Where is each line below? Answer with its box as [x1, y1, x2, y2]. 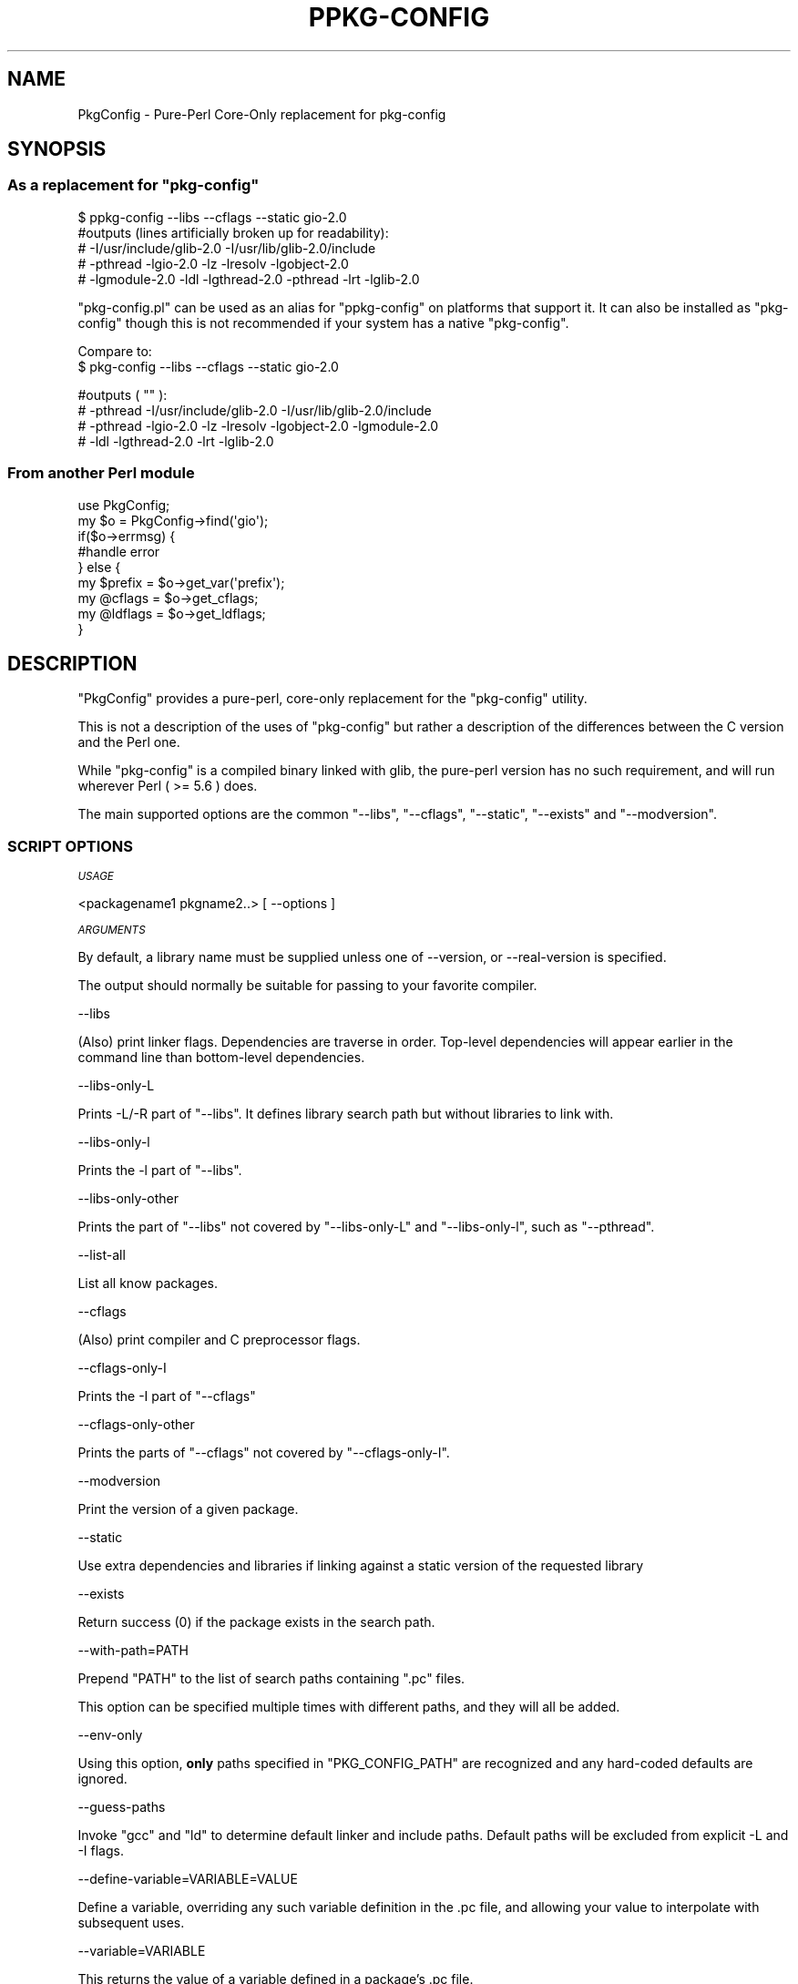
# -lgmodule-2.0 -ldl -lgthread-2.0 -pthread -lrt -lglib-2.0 [77, 271, 420, 287]
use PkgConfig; [77, 496, 170, 513]
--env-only [77, 1727, 143, 1744]
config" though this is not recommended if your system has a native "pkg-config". [77, 314, 569, 331]
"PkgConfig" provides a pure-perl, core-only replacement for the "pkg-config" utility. [77, 690, 588, 707]
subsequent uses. [77, 1915, 185, 1931]
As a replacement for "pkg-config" [7, 176, 260, 195]
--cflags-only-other [77, 1416, 195, 1433]
